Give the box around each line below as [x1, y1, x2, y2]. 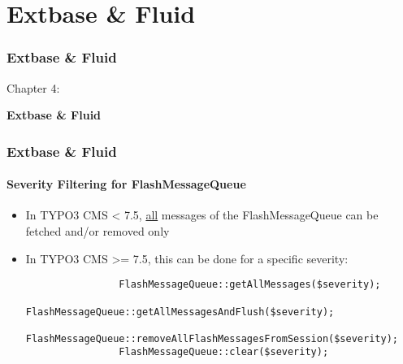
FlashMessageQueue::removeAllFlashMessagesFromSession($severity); [25, 332, 398, 344]
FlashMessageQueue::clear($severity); [119, 346, 329, 358]
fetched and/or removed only [25, 223, 170, 240]
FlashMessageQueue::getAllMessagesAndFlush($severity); [25, 305, 335, 318]
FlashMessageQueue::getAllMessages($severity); [119, 279, 381, 291]
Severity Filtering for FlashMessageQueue [6, 175, 246, 193]
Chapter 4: [6, 79, 60, 96]
